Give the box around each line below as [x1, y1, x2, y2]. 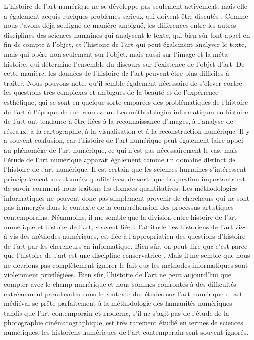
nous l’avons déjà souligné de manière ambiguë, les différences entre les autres [4, 20, 236, 30]
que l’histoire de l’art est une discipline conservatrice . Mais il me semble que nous [4, 250, 250, 260]
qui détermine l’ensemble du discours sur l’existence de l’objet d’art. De [30, 58, 245, 68]
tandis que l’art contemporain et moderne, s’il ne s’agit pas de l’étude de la [4, 308, 229, 317]
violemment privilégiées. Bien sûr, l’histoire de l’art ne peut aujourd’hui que [4, 269, 231, 279]
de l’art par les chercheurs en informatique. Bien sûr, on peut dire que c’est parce [4, 240, 248, 250]
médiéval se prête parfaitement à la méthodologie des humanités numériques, [4, 298, 234, 308]
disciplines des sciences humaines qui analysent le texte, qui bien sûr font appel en [4, 29, 250, 40]
